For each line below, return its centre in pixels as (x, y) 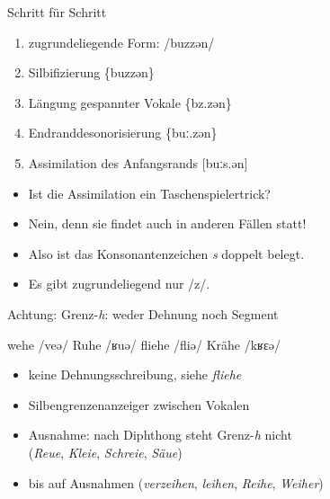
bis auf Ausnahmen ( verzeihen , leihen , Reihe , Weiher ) (176, 482)
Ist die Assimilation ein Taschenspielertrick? (149, 193)
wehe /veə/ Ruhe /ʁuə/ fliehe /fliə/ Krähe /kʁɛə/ (144, 344)
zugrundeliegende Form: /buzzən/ (121, 42)
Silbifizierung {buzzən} (91, 72)
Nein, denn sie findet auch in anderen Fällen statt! (167, 223)
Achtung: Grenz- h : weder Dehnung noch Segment (143, 313)
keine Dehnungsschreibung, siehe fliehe (135, 374)
